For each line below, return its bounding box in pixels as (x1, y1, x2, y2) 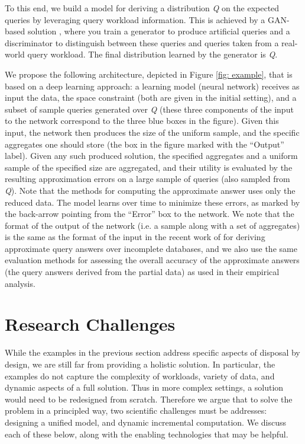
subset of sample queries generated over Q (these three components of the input (5, 103, 294, 115)
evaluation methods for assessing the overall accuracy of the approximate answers (5, 254, 300, 266)
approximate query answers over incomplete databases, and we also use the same (5, 242, 297, 254)
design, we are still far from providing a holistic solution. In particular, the (5, 357, 275, 370)
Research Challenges (5, 312, 176, 336)
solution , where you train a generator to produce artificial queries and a (27, 25, 290, 37)
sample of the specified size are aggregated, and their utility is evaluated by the (5, 161, 293, 173)
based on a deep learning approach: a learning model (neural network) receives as (5, 79, 300, 92)
